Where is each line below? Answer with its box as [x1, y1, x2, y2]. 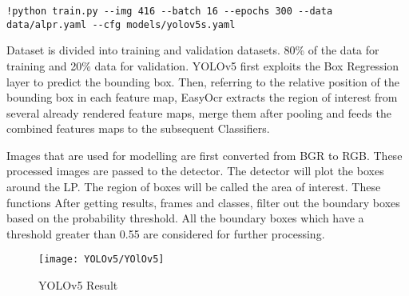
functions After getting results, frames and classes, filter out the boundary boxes [6, 194, 400, 210]
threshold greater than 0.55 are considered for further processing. [6, 225, 325, 242]
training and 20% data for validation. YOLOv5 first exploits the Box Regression [6, 57, 399, 74]
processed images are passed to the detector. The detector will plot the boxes [6, 162, 384, 179]
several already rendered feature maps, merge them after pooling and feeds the [6, 104, 391, 121]
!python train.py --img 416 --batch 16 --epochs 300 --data [6, 6, 333, 17]
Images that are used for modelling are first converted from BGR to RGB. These [6, 146, 403, 163]
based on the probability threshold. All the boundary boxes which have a [6, 210, 364, 226]
